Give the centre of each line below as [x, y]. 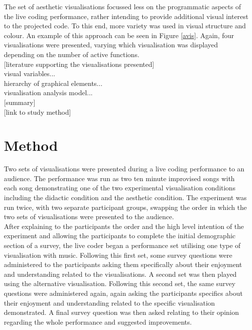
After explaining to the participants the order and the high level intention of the [124, 226]
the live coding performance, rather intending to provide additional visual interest [126, 16]
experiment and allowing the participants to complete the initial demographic [120, 236]
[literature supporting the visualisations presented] [79, 64]
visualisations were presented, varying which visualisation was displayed [111, 45]
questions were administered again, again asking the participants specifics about [123, 293]
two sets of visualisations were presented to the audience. [89, 217]
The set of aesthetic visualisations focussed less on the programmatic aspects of [123, 6]
